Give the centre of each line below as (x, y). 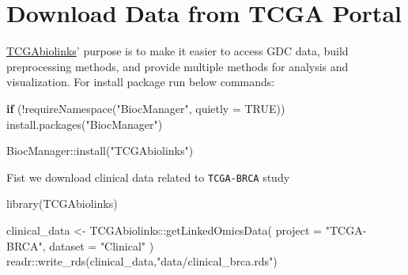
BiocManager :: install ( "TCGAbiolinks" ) (100, 151)
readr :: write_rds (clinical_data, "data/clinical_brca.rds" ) (142, 261)
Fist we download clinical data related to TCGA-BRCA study (148, 177)
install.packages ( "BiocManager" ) (85, 124)
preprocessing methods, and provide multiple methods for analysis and (178, 66)
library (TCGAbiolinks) (62, 203)
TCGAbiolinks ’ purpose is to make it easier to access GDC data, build (178, 51)
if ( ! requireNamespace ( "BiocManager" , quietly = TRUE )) (146, 108)
